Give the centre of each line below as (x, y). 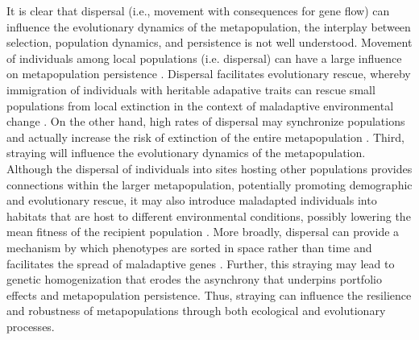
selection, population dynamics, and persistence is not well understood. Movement (209, 42)
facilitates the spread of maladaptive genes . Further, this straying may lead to (201, 263)
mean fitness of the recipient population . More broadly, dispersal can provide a (203, 232)
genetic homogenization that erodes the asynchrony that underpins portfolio (194, 279)
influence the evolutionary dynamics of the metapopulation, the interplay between (209, 26)
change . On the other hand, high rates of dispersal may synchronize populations (206, 121)
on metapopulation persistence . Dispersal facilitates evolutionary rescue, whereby (209, 74)
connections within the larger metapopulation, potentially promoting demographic (209, 184)
